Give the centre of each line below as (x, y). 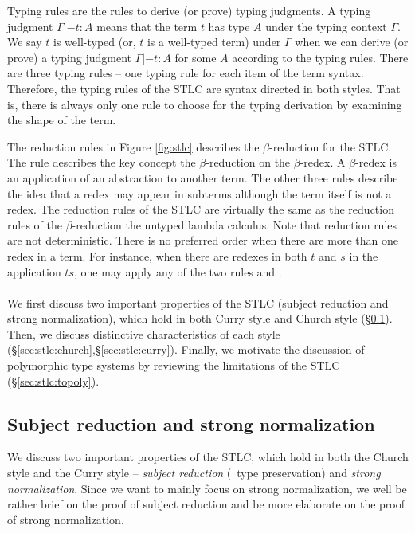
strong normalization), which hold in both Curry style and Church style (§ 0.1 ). (200, 318)
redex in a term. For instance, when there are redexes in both (157, 255)
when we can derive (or (352, 42)
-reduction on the (248, 162)
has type (229, 26)
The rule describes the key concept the (102, 162)
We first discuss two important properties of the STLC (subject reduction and (198, 302)
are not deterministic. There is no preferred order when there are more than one (203, 240)
